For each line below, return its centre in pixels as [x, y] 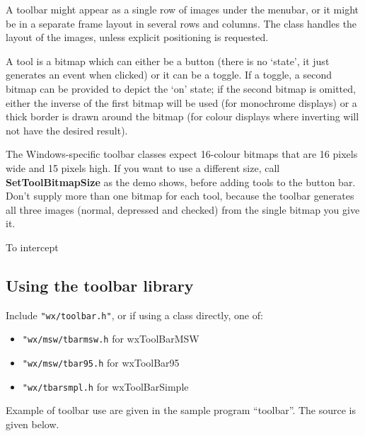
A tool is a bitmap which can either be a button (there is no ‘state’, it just [168, 61]
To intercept [32, 247]
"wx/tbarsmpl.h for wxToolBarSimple [105, 386]
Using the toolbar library [100, 285]
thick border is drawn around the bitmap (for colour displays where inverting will [182, 116]
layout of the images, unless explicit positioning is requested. [137, 37]
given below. [33, 424]
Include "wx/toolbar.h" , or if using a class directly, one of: [134, 315]
